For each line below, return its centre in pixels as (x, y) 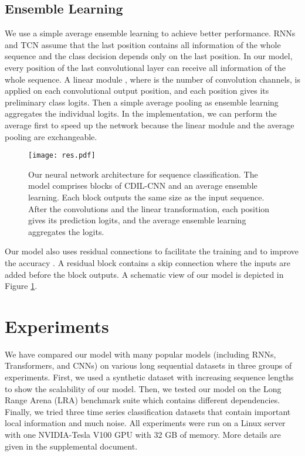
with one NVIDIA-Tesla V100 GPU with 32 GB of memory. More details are (143, 435)
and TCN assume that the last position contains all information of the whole (143, 44)
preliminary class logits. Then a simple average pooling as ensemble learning (142, 102)
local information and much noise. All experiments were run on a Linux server (145, 423)
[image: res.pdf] (62, 156)
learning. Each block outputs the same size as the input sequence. (146, 197)
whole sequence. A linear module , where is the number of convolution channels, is (153, 79)
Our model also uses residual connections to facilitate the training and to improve (152, 251)
